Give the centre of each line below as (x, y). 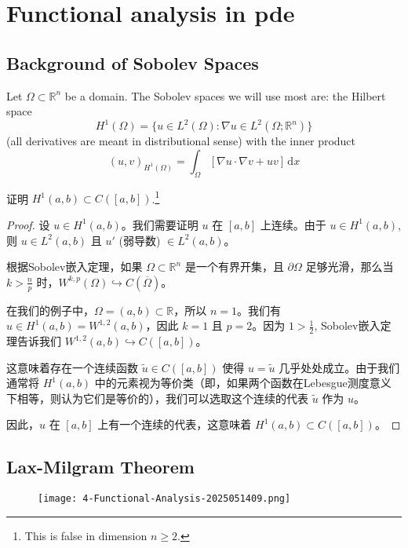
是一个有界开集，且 (234, 267)
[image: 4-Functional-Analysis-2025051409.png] (164, 499)
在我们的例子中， (50, 310)
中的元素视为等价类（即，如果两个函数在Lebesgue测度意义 (243, 383)
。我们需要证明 (160, 224)
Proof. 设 (28, 224)
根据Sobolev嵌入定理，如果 (75, 267)
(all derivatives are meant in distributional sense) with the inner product (181, 141)
